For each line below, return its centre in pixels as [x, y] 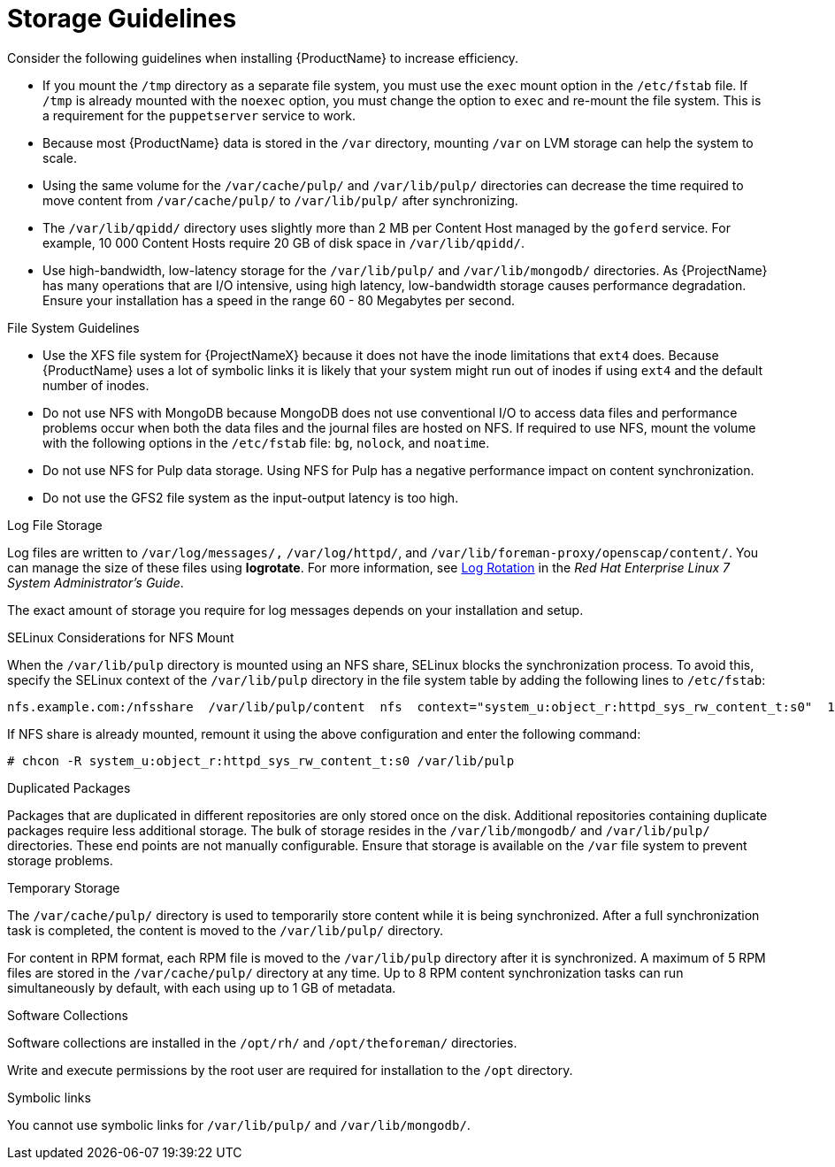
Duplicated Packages [69, 787]
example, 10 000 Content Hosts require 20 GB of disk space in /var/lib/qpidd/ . [283, 242]
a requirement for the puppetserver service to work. [199, 115]
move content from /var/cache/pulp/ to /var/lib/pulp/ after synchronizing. [280, 200]
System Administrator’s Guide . [96, 582]
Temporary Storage [64, 887]
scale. [60, 157]
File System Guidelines [73, 327]
